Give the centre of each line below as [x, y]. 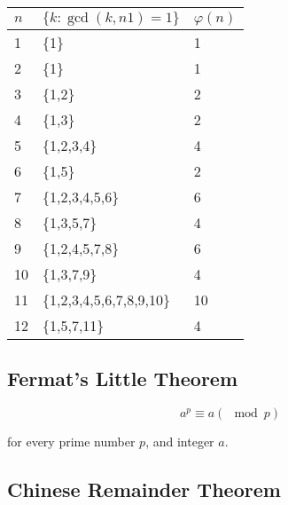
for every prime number [71, 442]
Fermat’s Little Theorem [123, 379]
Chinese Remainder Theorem [144, 489]
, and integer [180, 442]
